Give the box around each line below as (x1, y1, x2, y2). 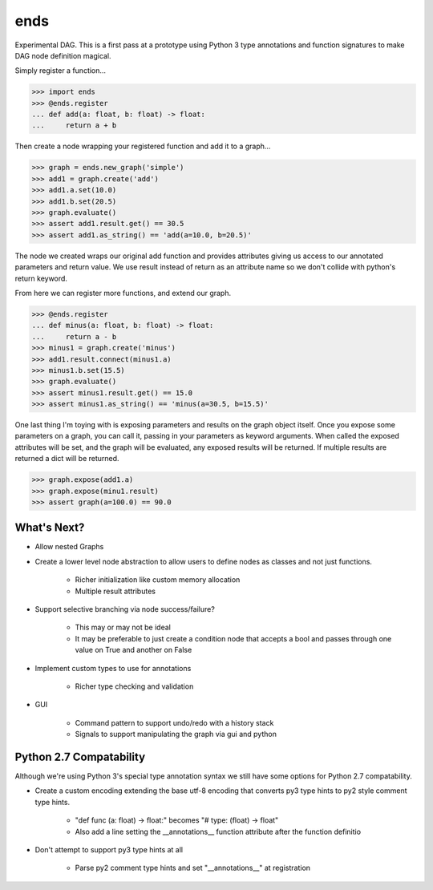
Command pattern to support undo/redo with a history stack (75, 718, 274, 727)
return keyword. (14, 273, 68, 283)
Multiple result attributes (75, 586, 156, 596)
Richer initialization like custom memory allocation (75, 575, 241, 585)
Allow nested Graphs (34, 542, 104, 552)
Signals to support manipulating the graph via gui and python (75, 730, 277, 739)
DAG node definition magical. (14, 51, 111, 60)
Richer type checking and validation (75, 682, 194, 691)
